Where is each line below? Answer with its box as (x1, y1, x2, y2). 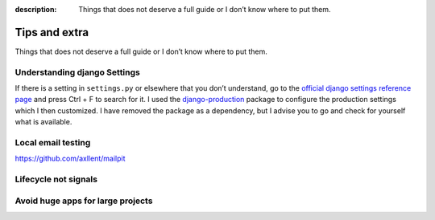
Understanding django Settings (14, 67, 140, 78)
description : (14, 5, 57, 14)
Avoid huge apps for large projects (14, 195, 153, 206)
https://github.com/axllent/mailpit (14, 153, 126, 164)
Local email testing (14, 136, 91, 148)
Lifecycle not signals (14, 173, 98, 185)
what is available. (14, 117, 72, 127)
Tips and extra (14, 25, 89, 39)
